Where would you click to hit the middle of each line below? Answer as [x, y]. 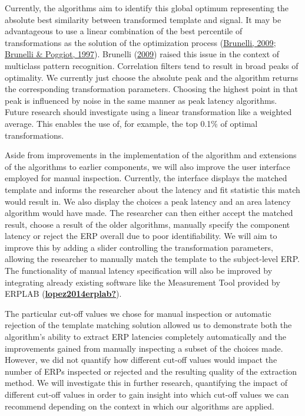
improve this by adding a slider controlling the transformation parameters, [139, 247]
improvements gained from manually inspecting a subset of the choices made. [144, 348]
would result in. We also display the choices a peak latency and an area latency [148, 201]
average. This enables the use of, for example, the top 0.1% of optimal [131, 123]
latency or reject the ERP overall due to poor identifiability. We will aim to [141, 236]
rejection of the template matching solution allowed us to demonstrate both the [148, 325]
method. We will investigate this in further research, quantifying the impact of [146, 383]
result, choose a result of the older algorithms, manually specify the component [147, 224]
